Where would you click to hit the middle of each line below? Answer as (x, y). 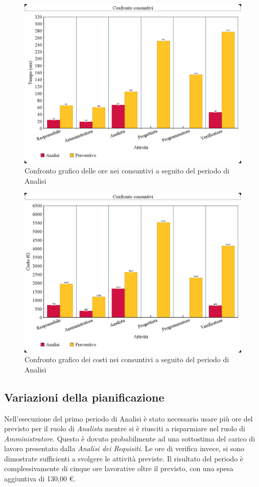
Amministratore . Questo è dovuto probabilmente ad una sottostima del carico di (130, 438)
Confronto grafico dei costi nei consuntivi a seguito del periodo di (127, 359)
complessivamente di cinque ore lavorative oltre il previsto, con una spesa (119, 468)
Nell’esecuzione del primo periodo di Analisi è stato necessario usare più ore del (128, 418)
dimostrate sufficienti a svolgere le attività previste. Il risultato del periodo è (124, 458)
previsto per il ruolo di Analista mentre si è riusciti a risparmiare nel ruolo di (125, 428)
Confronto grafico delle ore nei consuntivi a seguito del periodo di (127, 170)
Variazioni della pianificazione (84, 397)
